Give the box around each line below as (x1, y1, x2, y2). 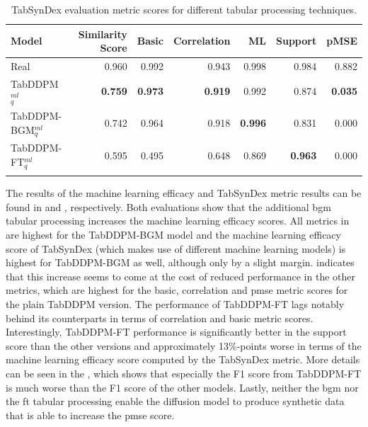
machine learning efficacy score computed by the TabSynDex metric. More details (6, 352, 360, 367)
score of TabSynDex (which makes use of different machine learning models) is (6, 241, 346, 256)
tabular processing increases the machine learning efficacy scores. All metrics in (6, 213, 350, 228)
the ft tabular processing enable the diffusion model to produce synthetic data (6, 394, 345, 409)
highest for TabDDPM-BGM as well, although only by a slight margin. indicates (6, 255, 355, 270)
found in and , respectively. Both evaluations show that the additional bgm (6, 199, 331, 214)
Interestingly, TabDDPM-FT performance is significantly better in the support (6, 324, 347, 339)
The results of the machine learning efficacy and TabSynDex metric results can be (6, 186, 362, 200)
